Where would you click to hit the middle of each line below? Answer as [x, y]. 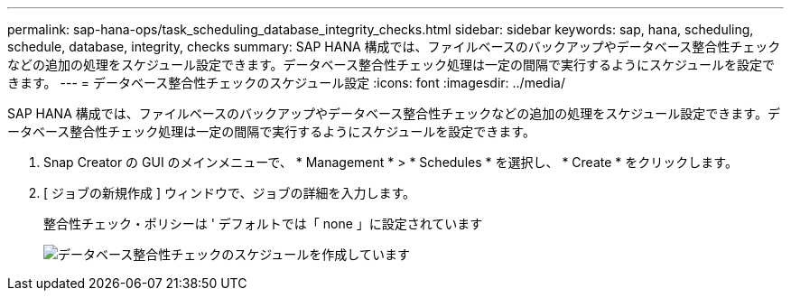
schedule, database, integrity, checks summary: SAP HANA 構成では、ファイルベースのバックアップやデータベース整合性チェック [394, 47]
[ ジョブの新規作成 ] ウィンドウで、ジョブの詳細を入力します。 [230, 193]
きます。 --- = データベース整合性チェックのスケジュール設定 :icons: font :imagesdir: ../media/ [286, 83]
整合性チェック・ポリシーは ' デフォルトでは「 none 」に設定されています [263, 223]
